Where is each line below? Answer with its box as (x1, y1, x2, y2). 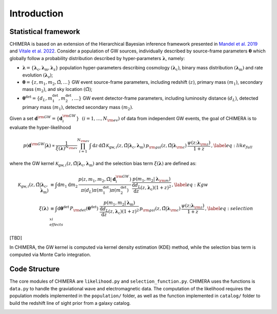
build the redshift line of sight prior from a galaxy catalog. (9, 300, 131, 306)
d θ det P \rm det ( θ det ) (57, 205, 98, 213)
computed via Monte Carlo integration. (9, 251, 91, 257)
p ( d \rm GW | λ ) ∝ (23, 141, 55, 149)
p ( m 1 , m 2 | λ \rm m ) (132, 176, 171, 183)
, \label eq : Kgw (171, 181, 208, 188)
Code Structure (9, 265, 60, 273)
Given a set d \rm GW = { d (9, 115, 63, 121)
